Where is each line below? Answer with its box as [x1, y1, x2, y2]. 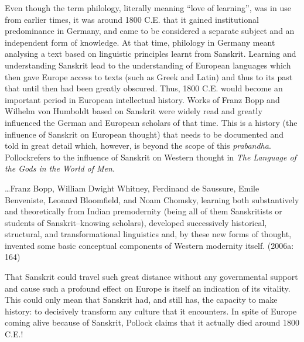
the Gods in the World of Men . [5, 162, 115, 175]
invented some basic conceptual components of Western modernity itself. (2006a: [5, 239, 294, 251]
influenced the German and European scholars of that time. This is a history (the [5, 116, 298, 128]
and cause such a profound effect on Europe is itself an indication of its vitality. [5, 282, 291, 294]
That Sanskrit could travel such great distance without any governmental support [5, 271, 298, 283]
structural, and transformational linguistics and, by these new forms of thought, [5, 228, 292, 240]
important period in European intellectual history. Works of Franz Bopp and [5, 93, 280, 105]
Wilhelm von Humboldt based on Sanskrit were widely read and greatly [5, 105, 262, 117]
